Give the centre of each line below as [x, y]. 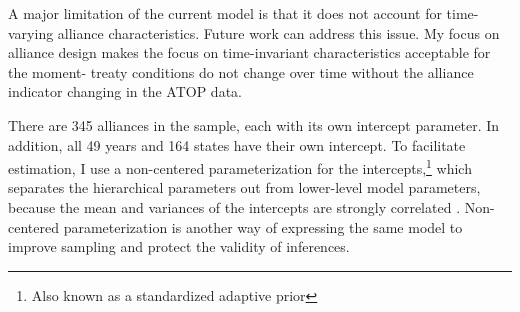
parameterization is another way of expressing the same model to [263, 226]
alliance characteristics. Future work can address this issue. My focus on [278, 32]
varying [31, 32]
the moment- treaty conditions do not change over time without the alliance [241, 71]
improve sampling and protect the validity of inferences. [179, 246]
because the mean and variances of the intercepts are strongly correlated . [234, 207]
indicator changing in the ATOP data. [125, 91]
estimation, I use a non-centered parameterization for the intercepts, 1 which [240, 166]
